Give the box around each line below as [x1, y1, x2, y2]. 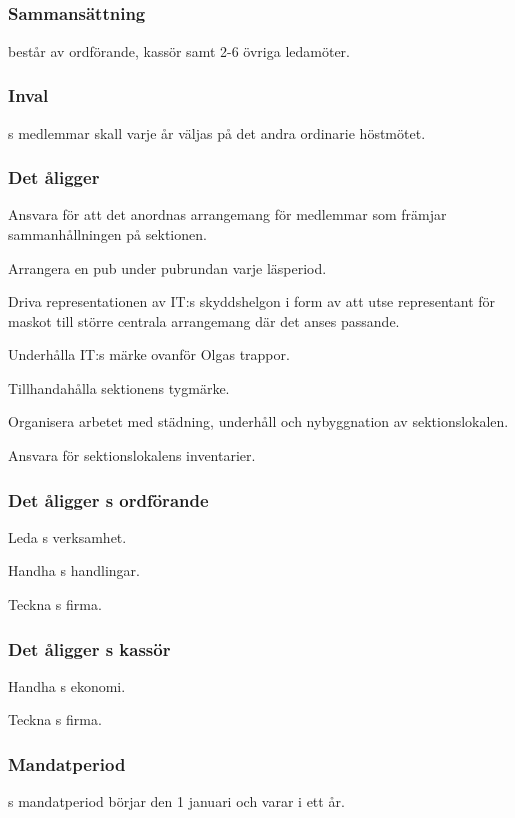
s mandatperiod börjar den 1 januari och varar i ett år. [8, 791, 345, 812]
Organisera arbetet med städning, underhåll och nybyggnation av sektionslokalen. [8, 411, 509, 432]
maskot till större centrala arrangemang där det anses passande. [8, 310, 400, 331]
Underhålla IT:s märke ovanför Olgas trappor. [8, 344, 290, 365]
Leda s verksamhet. [8, 526, 127, 547]
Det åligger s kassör [8, 636, 171, 661]
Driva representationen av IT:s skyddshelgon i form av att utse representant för [8, 291, 496, 312]
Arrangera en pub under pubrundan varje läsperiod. [8, 257, 327, 278]
